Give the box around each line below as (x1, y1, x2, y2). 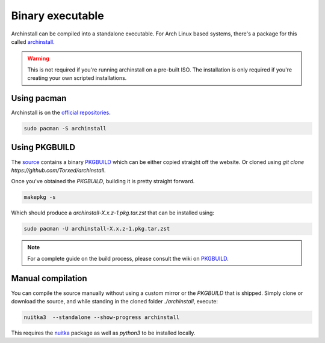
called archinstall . (11, 38, 55, 45)
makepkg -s (23, 194, 56, 201)
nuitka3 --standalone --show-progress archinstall (23, 314, 180, 321)
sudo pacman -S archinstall (23, 125, 107, 132)
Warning (27, 55, 49, 62)
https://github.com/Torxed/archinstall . (11, 166, 106, 174)
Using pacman (11, 93, 67, 103)
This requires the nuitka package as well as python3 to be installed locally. (11, 329, 196, 336)
